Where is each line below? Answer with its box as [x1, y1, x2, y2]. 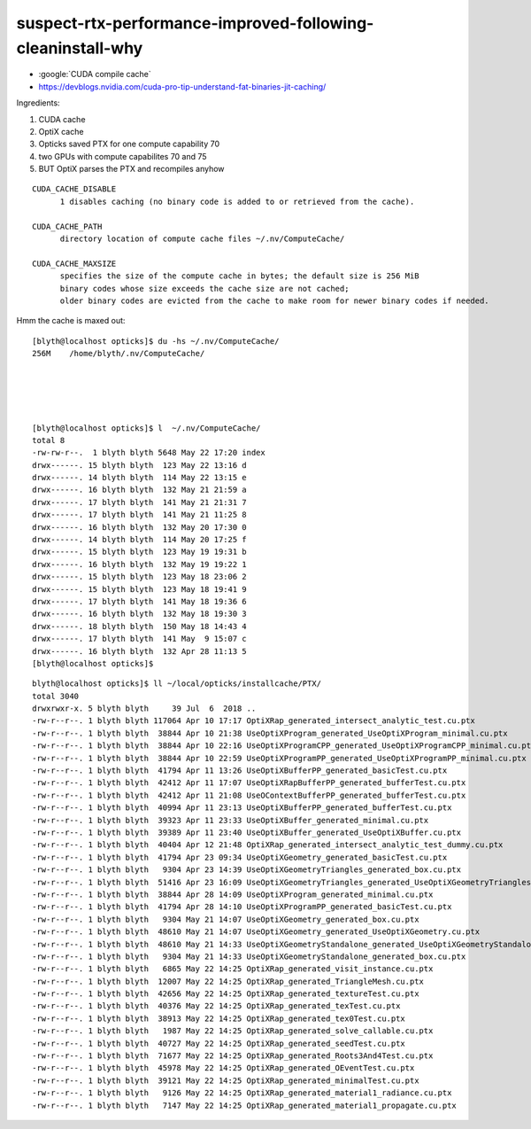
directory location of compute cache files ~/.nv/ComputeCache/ [59, 234, 345, 244]
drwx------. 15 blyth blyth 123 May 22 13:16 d [32, 460, 247, 470]
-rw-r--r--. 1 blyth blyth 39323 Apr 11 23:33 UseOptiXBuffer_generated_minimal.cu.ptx [32, 815, 429, 825]
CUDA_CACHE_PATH [32, 222, 103, 231]
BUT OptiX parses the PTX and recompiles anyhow [38, 164, 225, 175]
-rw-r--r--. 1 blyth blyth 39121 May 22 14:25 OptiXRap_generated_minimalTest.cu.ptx [32, 1075, 419, 1086]
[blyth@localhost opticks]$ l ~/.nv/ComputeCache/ [32, 423, 261, 433]
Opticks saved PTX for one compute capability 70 [38, 138, 220, 150]
